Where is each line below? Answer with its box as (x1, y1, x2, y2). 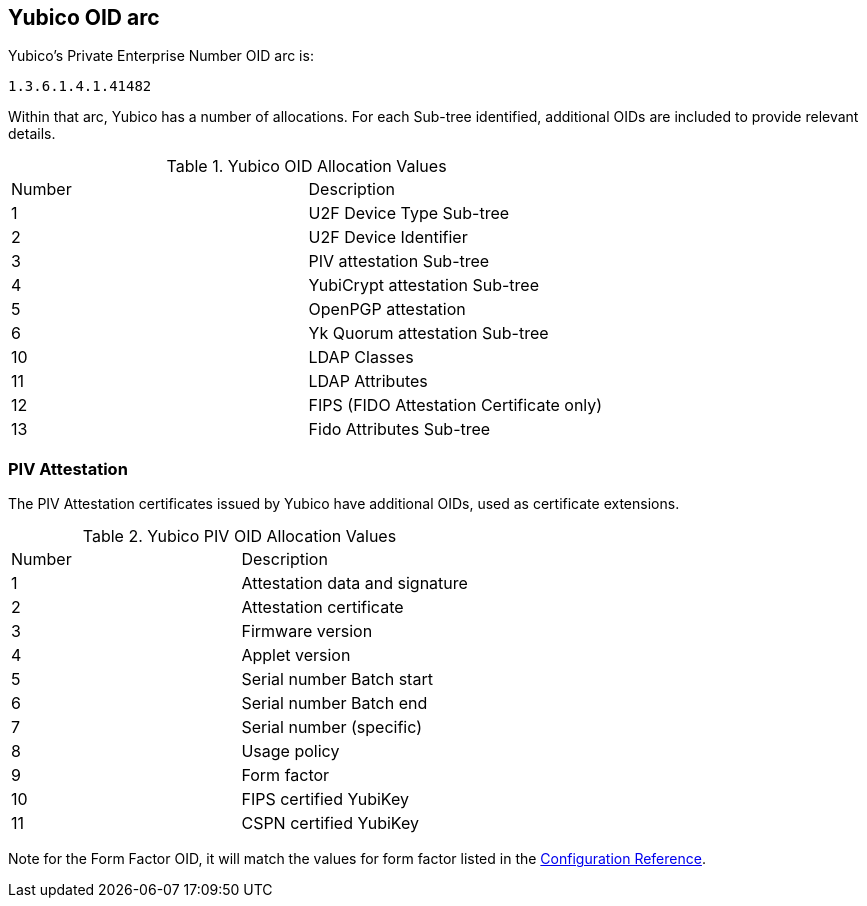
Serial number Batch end (241, 693, 428, 714)
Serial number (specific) (241, 717, 423, 738)
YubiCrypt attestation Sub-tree (308, 275, 539, 296)
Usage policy (241, 741, 340, 762)
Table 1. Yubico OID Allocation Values (166, 156, 447, 177)
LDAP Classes (308, 347, 414, 368)
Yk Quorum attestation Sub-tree (308, 323, 549, 344)
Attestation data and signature (241, 573, 468, 594)
